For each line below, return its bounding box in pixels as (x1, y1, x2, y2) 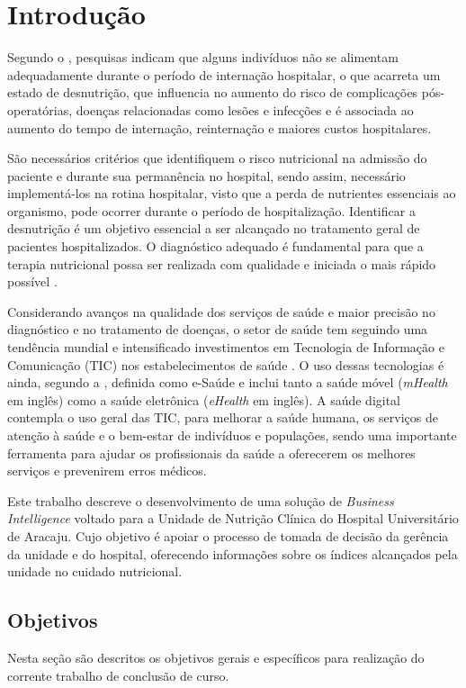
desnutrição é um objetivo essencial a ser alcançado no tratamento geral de (7, 219, 420, 238)
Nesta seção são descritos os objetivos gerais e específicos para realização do (7, 647, 425, 666)
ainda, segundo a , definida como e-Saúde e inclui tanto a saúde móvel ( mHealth (7, 373, 448, 392)
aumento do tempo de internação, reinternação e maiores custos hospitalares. (7, 118, 432, 137)
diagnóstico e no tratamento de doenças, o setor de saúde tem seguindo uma (7, 320, 428, 339)
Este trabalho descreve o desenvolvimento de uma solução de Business (7, 491, 394, 510)
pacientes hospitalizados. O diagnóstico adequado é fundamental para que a (7, 237, 424, 256)
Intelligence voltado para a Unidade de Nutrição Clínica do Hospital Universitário (7, 509, 459, 528)
